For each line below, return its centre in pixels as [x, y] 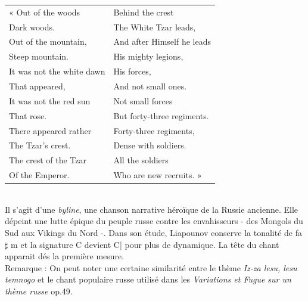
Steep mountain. [39, 56]
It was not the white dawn [57, 71]
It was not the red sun [50, 100]
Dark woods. [32, 27]
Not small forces [143, 100]
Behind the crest [144, 12]
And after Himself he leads [162, 41]
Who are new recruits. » [158, 175]
